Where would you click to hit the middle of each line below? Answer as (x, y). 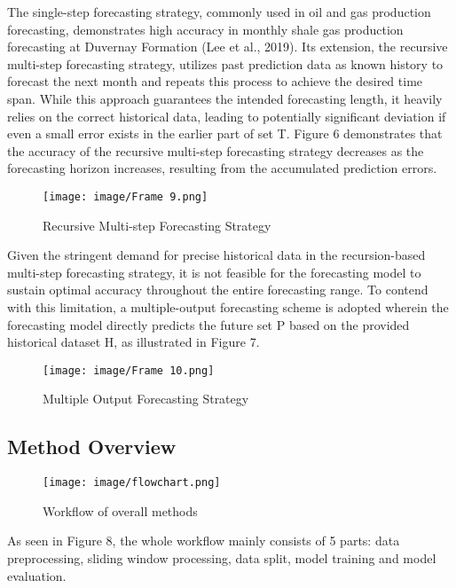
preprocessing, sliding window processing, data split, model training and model (222, 558)
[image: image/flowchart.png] (132, 483)
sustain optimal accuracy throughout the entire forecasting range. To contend (218, 290)
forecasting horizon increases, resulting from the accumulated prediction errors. (222, 168)
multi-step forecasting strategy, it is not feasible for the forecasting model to (214, 272)
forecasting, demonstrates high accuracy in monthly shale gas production (205, 29)
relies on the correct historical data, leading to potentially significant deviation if (227, 116)
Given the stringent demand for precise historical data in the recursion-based (216, 255)
